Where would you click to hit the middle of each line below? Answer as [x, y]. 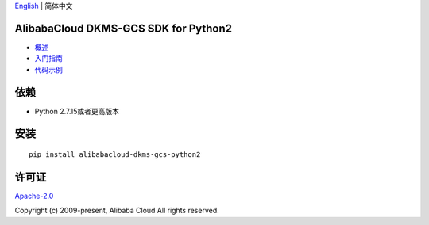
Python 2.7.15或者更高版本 [77, 111]
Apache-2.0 [34, 196]
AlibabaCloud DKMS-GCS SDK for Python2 [124, 28]
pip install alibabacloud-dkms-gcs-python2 [115, 154]
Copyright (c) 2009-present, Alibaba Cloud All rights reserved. [117, 211]
